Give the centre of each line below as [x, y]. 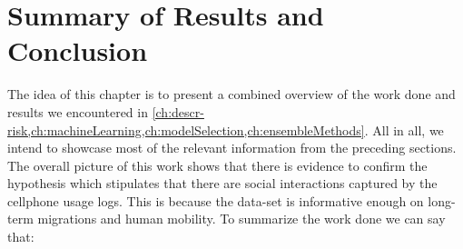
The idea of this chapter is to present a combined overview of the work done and [231, 94]
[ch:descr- [178, 111]
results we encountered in [78, 111]
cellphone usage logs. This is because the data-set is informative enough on [216, 200]
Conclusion [78, 50]
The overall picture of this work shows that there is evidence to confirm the [217, 165]
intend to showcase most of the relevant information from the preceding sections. [232, 148]
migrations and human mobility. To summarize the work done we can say [241, 219]
